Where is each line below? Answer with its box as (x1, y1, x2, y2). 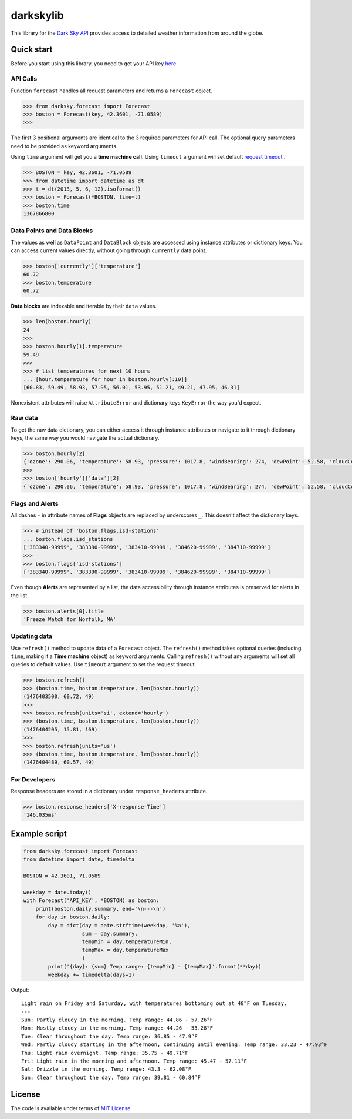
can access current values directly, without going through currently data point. (11, 247, 207, 254)
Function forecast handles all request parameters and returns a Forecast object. (11, 87, 212, 94)
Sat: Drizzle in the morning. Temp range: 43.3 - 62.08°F (21, 1066, 192, 1073)
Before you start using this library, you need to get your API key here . (11, 60, 178, 67)
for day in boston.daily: (35, 914, 110, 920)
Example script (11, 829, 67, 839)
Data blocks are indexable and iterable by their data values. (11, 303, 157, 310)
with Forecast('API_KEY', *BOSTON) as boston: (23, 897, 160, 904)
